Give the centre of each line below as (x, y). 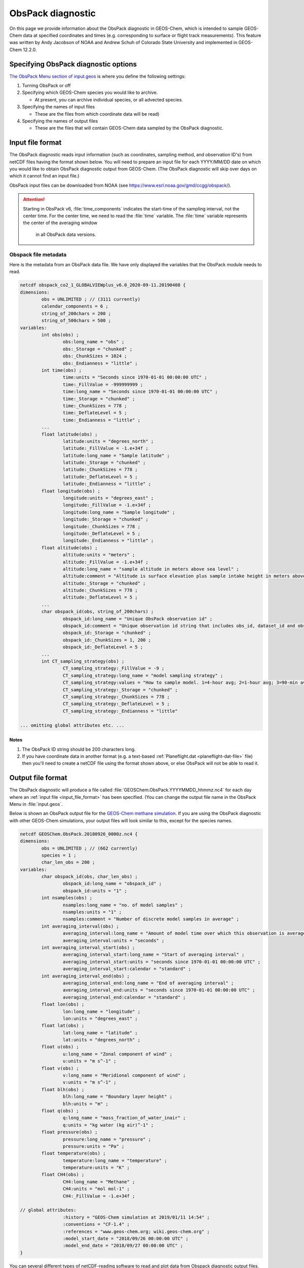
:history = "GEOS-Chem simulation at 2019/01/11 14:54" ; (136, 1217)
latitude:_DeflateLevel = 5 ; (100, 477)
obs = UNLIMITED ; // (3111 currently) (91, 300)
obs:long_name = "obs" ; (93, 342)
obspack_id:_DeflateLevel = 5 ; (103, 647)
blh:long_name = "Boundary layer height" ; (118, 1097)
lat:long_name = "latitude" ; (100, 1033)
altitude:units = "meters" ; (99, 555)
